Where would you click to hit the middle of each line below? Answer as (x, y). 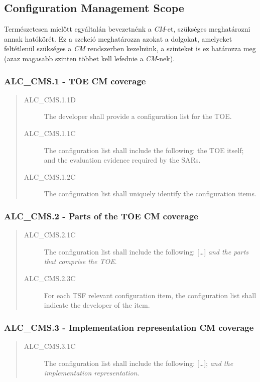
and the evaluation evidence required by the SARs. (122, 160)
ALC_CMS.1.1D (50, 99)
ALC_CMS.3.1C (50, 346)
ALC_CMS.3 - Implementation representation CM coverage (129, 327)
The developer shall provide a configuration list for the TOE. (138, 116)
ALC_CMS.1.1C (50, 133)
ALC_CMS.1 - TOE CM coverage (75, 81)
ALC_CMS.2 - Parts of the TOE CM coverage (101, 216)
